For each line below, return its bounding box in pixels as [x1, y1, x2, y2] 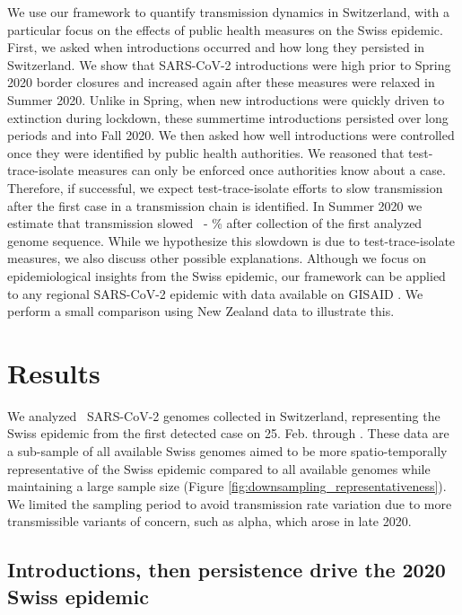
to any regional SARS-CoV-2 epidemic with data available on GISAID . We [7, 284, 423, 303]
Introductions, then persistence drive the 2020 [7, 556, 446, 584]
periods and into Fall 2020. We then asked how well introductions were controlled [7, 126, 455, 145]
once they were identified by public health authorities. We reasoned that [7, 143, 405, 162]
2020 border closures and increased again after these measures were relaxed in [7, 73, 435, 92]
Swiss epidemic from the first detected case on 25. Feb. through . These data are [7, 424, 449, 443]
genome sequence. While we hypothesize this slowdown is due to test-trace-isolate [7, 231, 456, 250]
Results [7, 354, 100, 391]
